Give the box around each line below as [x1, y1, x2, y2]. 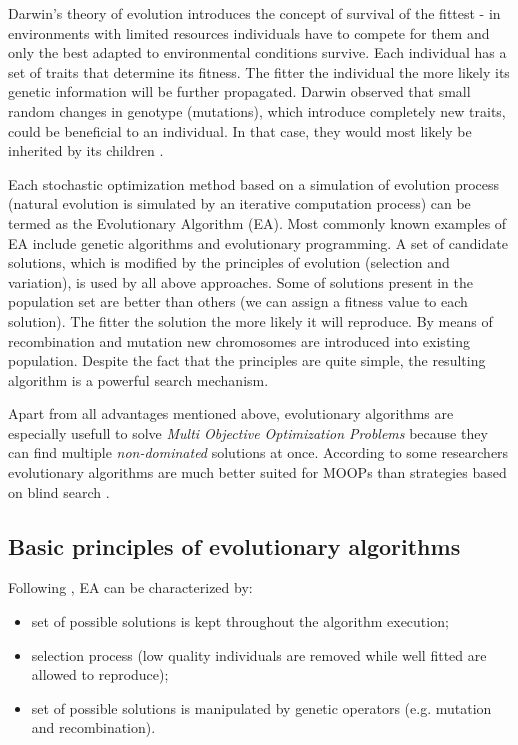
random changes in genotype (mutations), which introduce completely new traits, [8, 100, 506, 121]
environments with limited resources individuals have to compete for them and [8, 22, 490, 43]
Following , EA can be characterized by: [8, 577, 253, 598]
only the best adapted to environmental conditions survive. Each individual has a [8, 42, 507, 63]
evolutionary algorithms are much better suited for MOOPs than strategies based [8, 462, 507, 483]
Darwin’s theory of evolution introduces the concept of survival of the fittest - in [8, 3, 501, 23]
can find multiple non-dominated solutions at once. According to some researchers [8, 442, 509, 463]
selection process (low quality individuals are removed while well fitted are [31, 644, 487, 665]
